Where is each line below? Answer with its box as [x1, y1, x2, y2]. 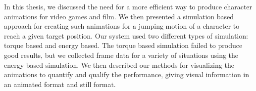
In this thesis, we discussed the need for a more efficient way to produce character [4, 1, 253, 11]
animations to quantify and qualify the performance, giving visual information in [4, 69, 250, 80]
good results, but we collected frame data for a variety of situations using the [4, 49, 239, 60]
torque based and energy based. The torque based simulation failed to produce [4, 40, 243, 50]
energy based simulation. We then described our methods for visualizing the [4, 59, 234, 70]
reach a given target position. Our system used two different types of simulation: [4, 30, 248, 41]
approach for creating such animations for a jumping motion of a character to [4, 21, 240, 31]
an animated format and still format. [4, 79, 116, 89]
